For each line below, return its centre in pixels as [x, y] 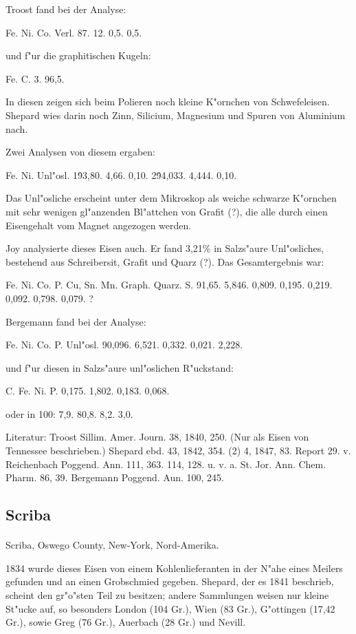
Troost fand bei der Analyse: [66, 9]
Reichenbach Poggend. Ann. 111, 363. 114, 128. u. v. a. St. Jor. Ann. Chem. [166, 464]
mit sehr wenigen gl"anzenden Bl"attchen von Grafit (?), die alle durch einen [167, 211]
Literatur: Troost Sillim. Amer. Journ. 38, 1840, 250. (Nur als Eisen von [157, 437]
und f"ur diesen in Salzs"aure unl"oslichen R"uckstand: [120, 367]
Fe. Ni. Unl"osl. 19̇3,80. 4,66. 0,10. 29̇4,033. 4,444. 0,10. [121, 175]
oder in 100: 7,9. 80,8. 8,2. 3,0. [69, 413]
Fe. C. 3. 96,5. [35, 78]
